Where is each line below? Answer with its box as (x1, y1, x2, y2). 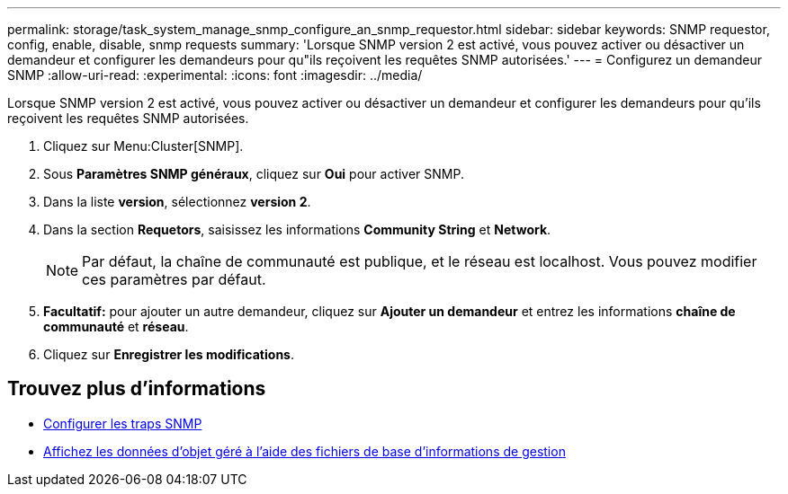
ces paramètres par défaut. (82, 270, 266, 288)
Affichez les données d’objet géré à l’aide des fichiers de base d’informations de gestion (43, 443, 566, 459)
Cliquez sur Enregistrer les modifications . (43, 347, 294, 362)
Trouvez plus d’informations (7, 377, 266, 401)
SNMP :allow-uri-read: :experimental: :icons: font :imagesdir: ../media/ (7, 67, 423, 83)
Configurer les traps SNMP (43, 415, 202, 431)
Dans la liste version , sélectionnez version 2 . (43, 194, 311, 209)
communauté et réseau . (43, 319, 189, 334)
